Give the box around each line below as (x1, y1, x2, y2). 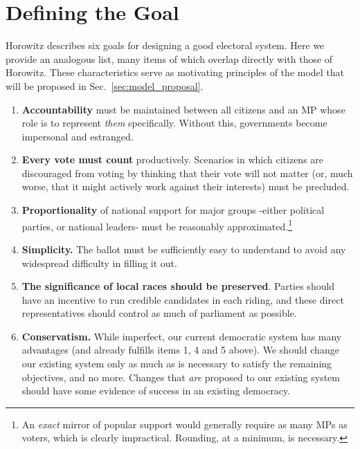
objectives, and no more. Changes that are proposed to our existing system (21, 369, 341, 384)
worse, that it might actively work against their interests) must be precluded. (21, 179, 350, 194)
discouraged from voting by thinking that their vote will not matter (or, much (21, 165, 353, 180)
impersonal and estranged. (21, 129, 134, 143)
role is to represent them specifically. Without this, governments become (21, 116, 327, 130)
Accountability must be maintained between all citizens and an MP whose (21, 102, 345, 116)
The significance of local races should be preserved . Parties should (21, 279, 335, 293)
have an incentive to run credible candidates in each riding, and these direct (21, 292, 344, 306)
